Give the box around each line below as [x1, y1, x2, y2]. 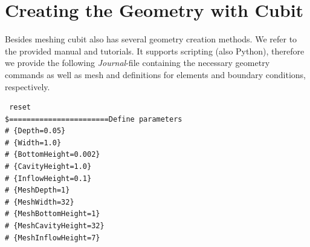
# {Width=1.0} [5, 138, 62, 147]
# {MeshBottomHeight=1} [5, 209, 100, 219]
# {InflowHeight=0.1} [5, 174, 92, 183]
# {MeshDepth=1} [5, 186, 70, 195]
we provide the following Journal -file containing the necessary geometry [5, 56, 270, 69]
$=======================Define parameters [5, 114, 182, 123]
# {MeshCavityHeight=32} [5, 222, 105, 231]
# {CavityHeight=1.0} [5, 162, 92, 171]
